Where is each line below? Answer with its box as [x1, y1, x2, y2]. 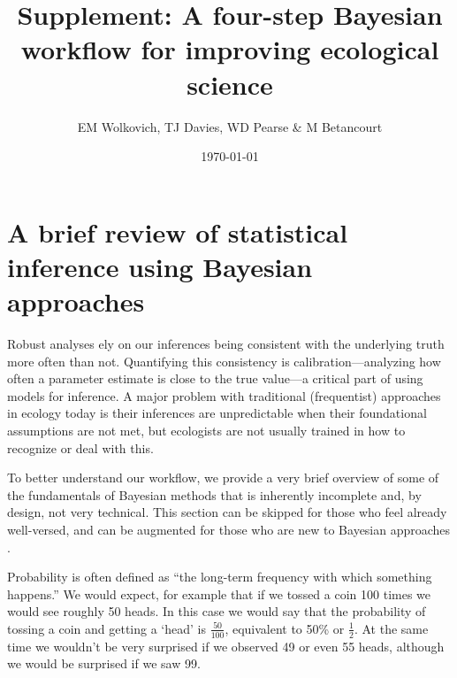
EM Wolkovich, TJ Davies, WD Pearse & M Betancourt [77, 117, 383, 135]
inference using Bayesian [7, 248, 313, 284]
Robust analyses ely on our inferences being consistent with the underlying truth [7, 335, 445, 352]
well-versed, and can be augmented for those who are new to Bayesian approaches [7, 520, 451, 538]
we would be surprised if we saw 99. [7, 654, 201, 673]
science [187, 65, 273, 102]
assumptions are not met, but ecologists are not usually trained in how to [7, 420, 406, 439]
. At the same [354, 619, 429, 637]
